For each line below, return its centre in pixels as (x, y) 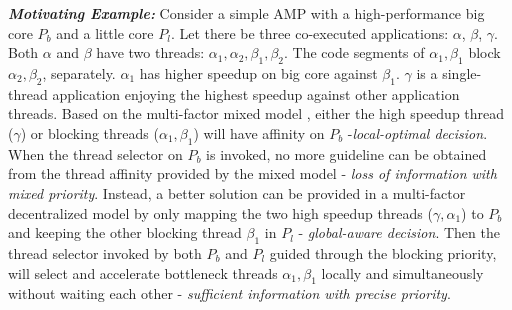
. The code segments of (354, 52)
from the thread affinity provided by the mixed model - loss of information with (252, 173)
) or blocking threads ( (89, 132)
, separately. (79, 72)
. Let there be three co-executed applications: (309, 32)
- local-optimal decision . (417, 132)
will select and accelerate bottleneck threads (143, 272)
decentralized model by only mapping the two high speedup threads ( (220, 212)
